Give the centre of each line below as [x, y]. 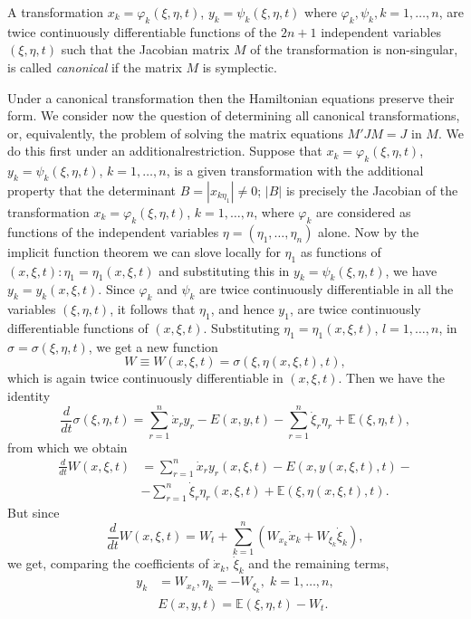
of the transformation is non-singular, [354, 49]
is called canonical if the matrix [95, 67]
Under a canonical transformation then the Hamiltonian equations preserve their [231, 97]
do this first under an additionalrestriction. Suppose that [165, 151]
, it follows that [153, 309]
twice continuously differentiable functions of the [142, 31]
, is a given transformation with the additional [295, 171]
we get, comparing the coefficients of [108, 563]
